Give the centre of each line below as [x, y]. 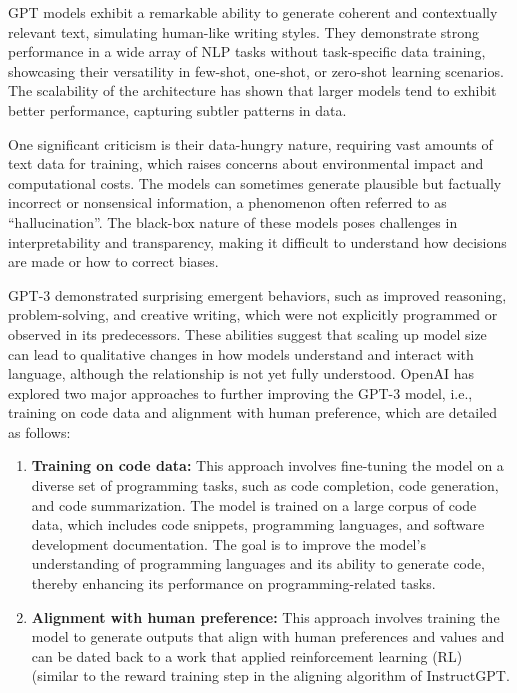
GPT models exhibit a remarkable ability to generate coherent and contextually [253, 12]
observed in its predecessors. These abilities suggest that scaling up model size [247, 333]
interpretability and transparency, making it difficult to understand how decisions [257, 241]
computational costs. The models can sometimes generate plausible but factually [255, 182]
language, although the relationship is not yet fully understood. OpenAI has [241, 373]
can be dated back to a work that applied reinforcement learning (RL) [247, 655]
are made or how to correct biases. [113, 261]
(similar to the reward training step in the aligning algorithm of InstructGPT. [270, 675]
